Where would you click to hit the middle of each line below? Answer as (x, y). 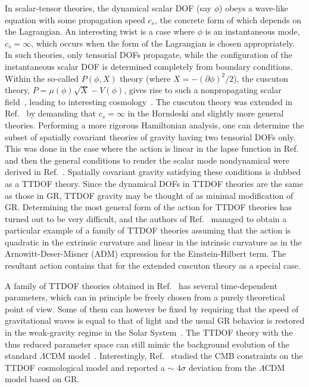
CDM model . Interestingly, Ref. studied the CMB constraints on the (174, 356)
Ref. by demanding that (51, 113)
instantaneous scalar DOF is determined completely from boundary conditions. (149, 66)
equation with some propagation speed (75, 19)
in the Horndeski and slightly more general (206, 113)
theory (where (145, 78)
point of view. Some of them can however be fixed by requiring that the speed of (152, 308)
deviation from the (222, 367)
